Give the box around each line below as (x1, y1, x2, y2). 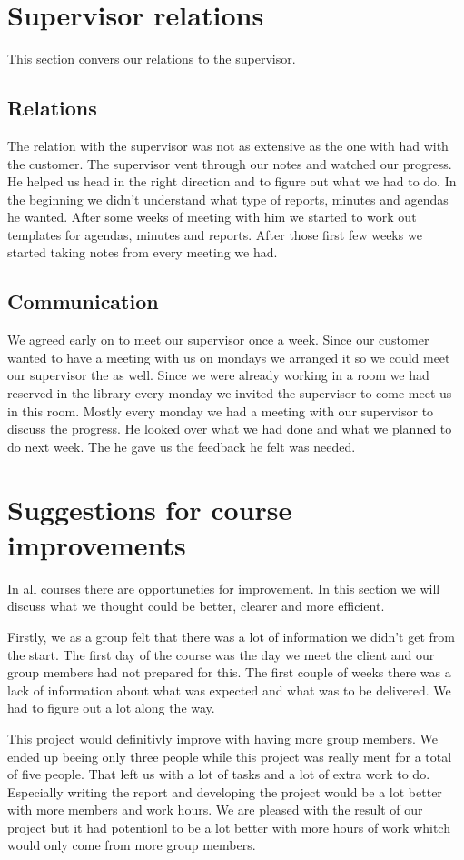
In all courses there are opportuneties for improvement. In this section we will (7, 578, 440, 597)
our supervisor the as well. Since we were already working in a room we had (7, 365, 429, 385)
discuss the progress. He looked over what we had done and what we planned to (7, 419, 452, 438)
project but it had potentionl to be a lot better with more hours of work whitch (7, 817, 450, 836)
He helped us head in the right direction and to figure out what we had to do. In (7, 172, 457, 191)
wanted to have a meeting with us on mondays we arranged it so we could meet (7, 347, 450, 366)
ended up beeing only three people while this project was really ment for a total (7, 746, 452, 765)
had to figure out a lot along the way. (7, 698, 215, 717)
